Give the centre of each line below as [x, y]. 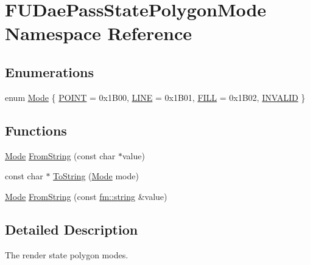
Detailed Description [72, 229]
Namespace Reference [98, 33]
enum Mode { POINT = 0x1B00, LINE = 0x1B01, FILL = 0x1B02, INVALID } [155, 97]
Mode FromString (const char [60, 155]
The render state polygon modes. [67, 254]
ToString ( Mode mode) [96, 176]
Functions [36, 130]
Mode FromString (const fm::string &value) [86, 196]
